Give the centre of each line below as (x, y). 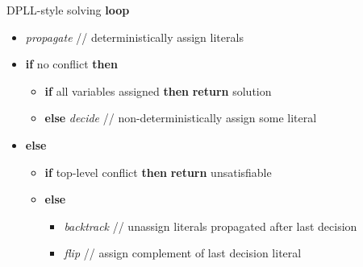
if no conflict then (71, 64)
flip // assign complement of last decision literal (183, 253)
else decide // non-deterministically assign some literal (181, 118)
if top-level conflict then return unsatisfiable (158, 172)
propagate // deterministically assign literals (134, 37)
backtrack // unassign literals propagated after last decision (211, 226)
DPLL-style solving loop (68, 10)
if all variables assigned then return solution (158, 90)
